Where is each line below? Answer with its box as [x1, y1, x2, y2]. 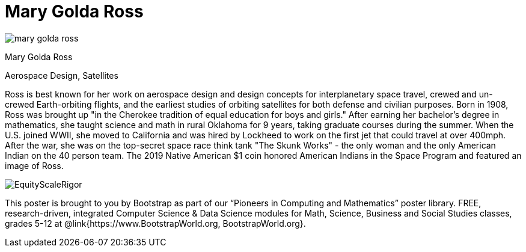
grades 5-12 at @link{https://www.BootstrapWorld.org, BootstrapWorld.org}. [5, 218, 306, 229]
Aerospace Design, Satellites [5, 70, 118, 81]
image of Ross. [5, 160, 64, 171]
